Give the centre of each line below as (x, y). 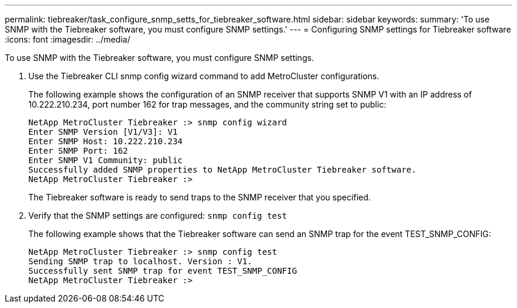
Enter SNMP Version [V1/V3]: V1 (103, 132)
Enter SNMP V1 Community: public (106, 160)
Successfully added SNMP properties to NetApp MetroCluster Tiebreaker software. (222, 170)
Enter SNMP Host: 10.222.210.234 (106, 141)
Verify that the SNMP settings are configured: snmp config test (158, 215)
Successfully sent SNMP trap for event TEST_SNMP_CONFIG (163, 271)
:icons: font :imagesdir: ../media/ (68, 39)
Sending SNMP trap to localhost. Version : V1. (140, 261)
